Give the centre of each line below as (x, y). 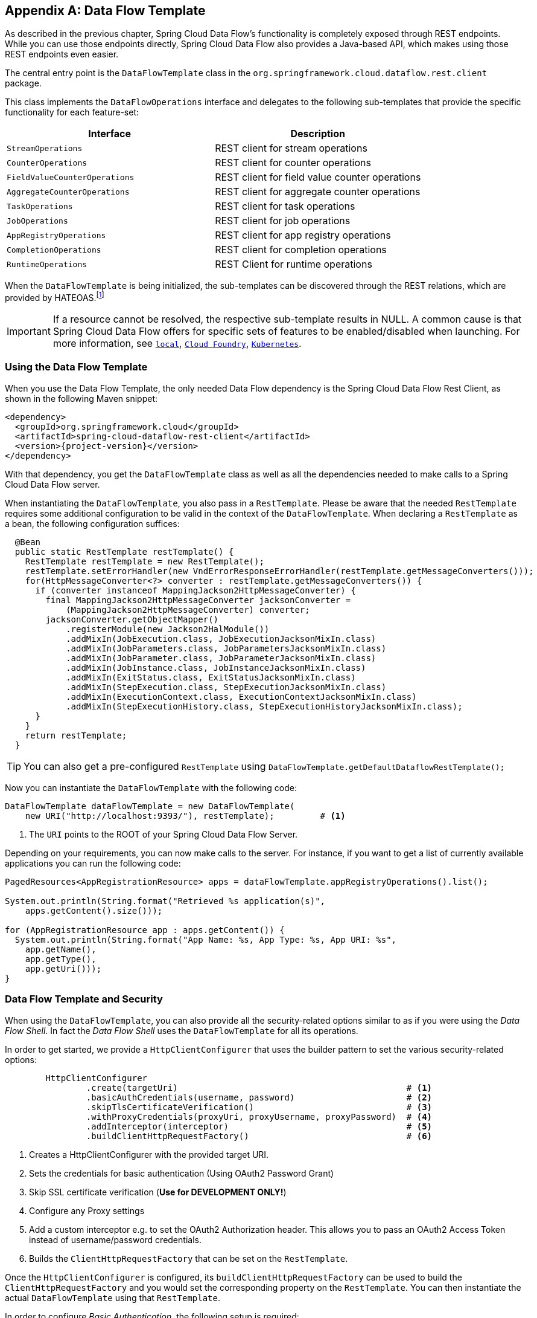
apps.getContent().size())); (94, 910)
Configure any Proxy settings (87, 1210)
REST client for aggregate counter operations (318, 192)
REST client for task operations (285, 206)
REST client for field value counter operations (318, 177)
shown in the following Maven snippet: (81, 398)
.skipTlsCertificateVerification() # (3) (259, 1107)
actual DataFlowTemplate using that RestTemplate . (113, 1297)
